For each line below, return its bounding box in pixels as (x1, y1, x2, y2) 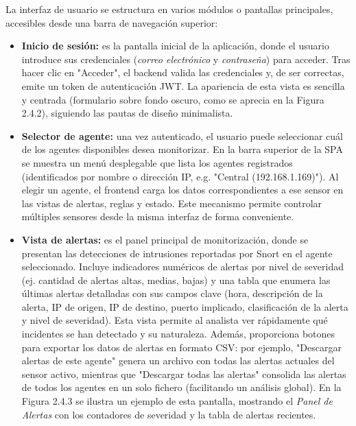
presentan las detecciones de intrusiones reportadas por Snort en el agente (21, 246, 333, 260)
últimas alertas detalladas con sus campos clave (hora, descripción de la (21, 286, 323, 300)
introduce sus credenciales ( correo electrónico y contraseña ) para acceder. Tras (21, 51, 351, 66)
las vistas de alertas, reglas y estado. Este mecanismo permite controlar (21, 196, 322, 210)
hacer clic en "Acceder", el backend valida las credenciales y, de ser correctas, (21, 65, 344, 80)
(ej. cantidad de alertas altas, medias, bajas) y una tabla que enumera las (21, 272, 331, 287)
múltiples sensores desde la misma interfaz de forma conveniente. (21, 209, 294, 224)
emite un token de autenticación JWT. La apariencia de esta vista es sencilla (21, 78, 345, 93)
